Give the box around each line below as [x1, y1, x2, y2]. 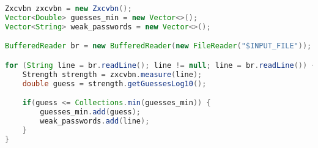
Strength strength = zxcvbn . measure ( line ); [22, 70, 202, 79]
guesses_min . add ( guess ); [40, 107, 141, 116]
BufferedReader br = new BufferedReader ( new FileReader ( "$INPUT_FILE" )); [5, 42, 312, 51]
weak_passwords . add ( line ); [40, 116, 150, 125]
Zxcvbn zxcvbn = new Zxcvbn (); [5, 4, 132, 13]
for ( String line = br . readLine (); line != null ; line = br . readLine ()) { [5, 61, 316, 70]
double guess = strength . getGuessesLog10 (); [22, 79, 207, 88]
